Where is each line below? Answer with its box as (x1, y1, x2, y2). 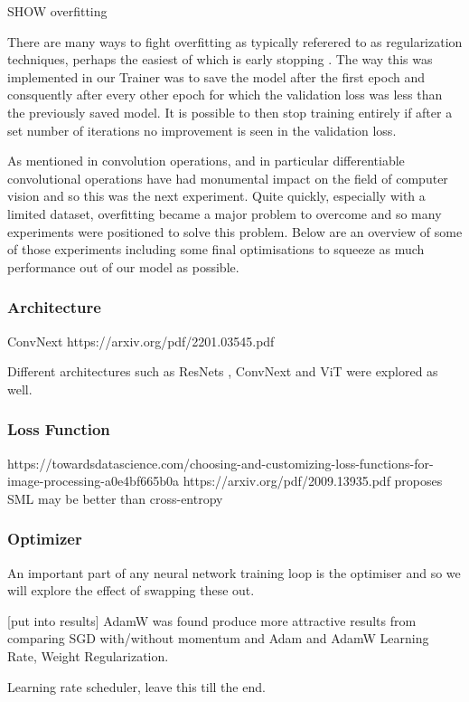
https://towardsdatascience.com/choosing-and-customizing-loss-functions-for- (7, 453, 434, 472)
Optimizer (7, 527, 82, 550)
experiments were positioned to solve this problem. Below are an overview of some (7, 222, 463, 241)
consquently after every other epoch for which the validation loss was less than (7, 85, 443, 104)
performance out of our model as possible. (7, 257, 239, 276)
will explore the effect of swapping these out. (7, 581, 255, 600)
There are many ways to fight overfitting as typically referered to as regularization (7, 32, 463, 51)
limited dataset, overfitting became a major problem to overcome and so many (7, 204, 442, 223)
